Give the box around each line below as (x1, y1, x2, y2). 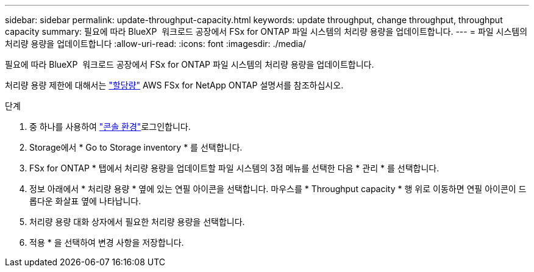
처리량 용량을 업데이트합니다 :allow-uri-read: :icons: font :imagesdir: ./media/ (5, 38, 306, 49)
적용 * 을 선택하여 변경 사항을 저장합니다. (29, 237, 184, 248)
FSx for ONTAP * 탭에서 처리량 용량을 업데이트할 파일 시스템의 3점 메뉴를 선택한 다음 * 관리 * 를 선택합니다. (29, 163, 440, 173)
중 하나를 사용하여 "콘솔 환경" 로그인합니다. (29, 121, 191, 132)
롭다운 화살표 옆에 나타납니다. (29, 196, 141, 206)
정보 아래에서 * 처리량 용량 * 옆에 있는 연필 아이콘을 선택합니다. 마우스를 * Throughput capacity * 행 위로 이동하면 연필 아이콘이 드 (29, 184, 527, 194)
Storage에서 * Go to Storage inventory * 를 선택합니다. (29, 142, 243, 152)
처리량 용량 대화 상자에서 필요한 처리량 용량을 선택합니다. (29, 217, 245, 227)
